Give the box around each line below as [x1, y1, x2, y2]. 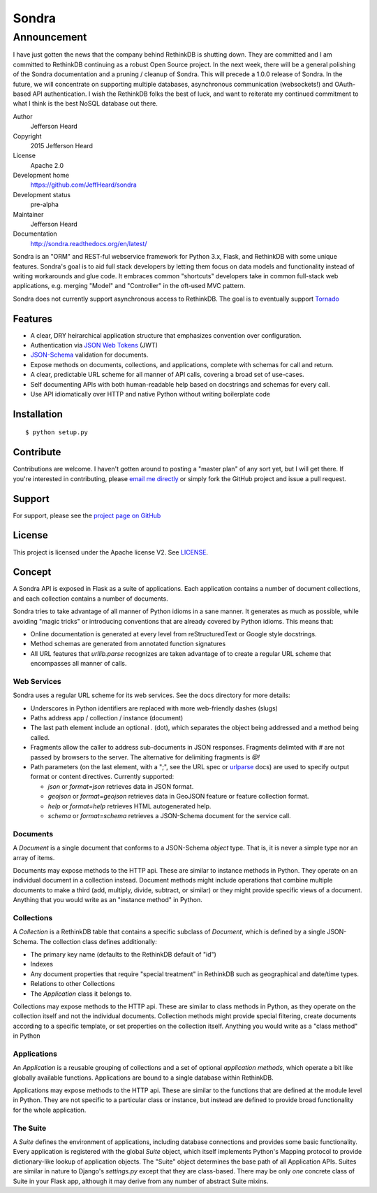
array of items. [13, 853, 55, 862]
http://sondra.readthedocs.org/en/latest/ [30, 239, 147, 248]
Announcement [13, 31, 87, 43]
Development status [13, 190, 71, 199]
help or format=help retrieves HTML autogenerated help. [47, 801, 212, 810]
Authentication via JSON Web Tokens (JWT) [30, 341, 158, 350]
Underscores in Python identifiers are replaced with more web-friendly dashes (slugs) [30, 703, 279, 713]
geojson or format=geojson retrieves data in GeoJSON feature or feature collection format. [47, 792, 309, 801]
